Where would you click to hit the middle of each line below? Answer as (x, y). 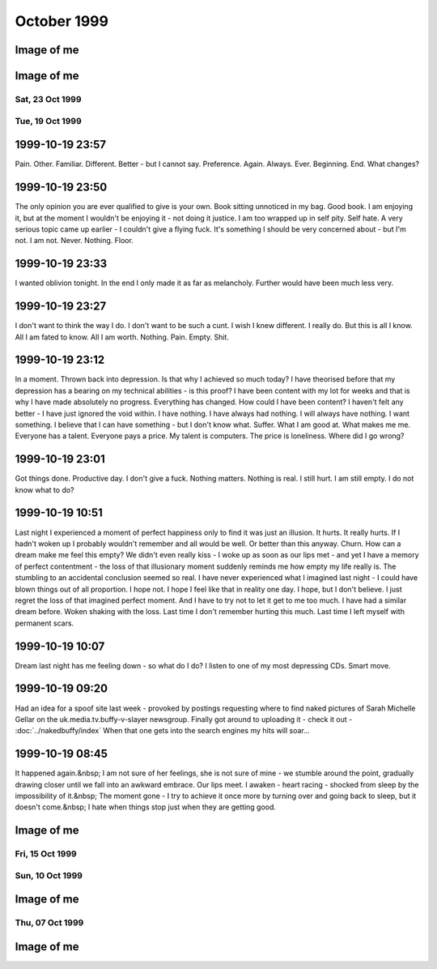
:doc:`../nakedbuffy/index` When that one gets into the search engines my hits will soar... (163, 731)
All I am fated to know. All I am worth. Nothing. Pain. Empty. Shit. (122, 337)
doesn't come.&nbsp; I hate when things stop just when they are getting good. (146, 807)
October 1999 (62, 21)
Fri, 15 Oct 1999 (46, 854)
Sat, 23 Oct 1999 (48, 99)
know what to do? (45, 489)
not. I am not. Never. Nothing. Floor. (74, 241)
